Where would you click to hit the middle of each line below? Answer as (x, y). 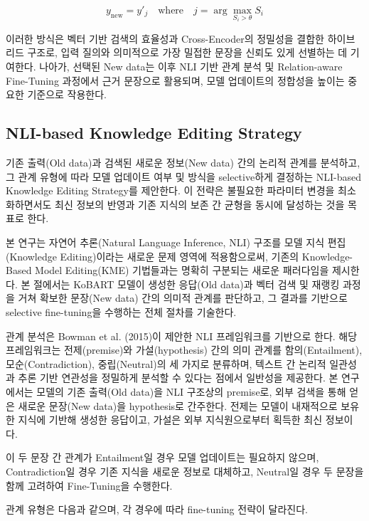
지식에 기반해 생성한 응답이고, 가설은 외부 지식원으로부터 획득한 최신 (170, 420)
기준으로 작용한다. (67, 94)
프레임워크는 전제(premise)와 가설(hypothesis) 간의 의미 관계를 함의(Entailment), (184, 350)
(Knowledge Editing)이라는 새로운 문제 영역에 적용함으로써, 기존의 (153, 256)
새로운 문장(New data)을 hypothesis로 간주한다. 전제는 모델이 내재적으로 (178, 405)
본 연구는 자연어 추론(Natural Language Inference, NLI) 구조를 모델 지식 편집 (176, 242)
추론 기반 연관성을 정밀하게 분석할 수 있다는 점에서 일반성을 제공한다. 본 (178, 378)
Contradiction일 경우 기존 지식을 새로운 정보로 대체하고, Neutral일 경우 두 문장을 (185, 471)
